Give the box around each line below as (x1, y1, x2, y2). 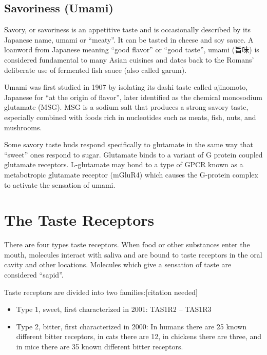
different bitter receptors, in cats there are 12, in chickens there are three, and (16, 331, 262, 342)
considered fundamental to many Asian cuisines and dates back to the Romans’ (4, 54, 254, 65)
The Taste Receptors (4, 209, 155, 230)
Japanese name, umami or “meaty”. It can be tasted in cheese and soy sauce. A (4, 34, 254, 45)
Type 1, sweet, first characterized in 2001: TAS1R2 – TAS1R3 (16, 304, 212, 314)
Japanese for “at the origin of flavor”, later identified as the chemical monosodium (4, 91, 263, 102)
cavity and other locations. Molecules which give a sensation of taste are (4, 259, 232, 270)
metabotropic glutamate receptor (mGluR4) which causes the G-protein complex (4, 169, 258, 180)
